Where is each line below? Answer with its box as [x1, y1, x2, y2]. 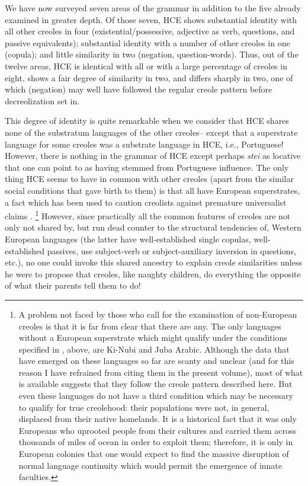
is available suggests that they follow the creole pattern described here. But [18, 378, 293, 390]
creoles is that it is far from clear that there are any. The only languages [18, 319, 281, 332]
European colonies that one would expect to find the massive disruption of [18, 447, 289, 460]
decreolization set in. [5, 94, 80, 107]
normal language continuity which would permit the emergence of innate [18, 459, 283, 471]
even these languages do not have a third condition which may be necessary [18, 389, 293, 402]
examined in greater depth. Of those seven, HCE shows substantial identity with [5, 13, 297, 25]
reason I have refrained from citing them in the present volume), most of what [18, 366, 303, 378]
